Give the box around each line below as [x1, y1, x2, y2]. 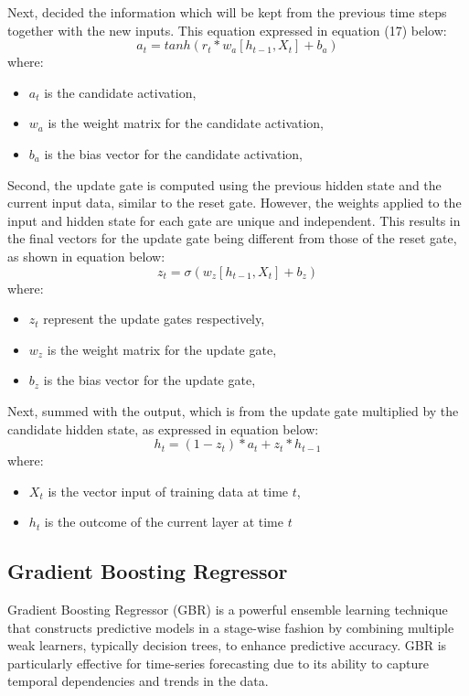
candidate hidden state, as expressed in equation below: [7, 419, 319, 438]
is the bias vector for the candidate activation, [44, 144, 304, 163]
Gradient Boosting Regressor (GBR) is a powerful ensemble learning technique [7, 600, 448, 619]
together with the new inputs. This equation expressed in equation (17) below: [7, 20, 447, 39]
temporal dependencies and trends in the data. [7, 671, 269, 691]
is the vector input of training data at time [48, 481, 289, 500]
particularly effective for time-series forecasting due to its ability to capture [7, 653, 429, 672]
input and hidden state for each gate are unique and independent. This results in [7, 210, 461, 230]
